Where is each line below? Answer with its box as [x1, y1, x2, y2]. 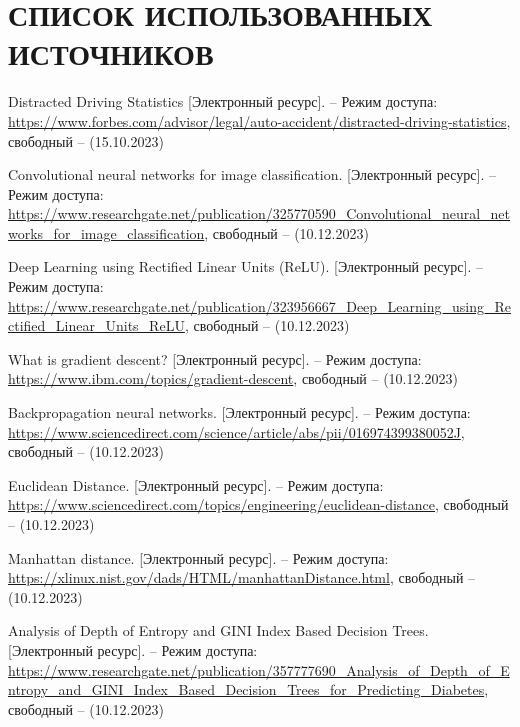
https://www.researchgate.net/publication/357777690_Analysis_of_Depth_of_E [8, 659, 510, 680]
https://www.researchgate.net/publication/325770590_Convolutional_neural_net [8, 203, 510, 224]
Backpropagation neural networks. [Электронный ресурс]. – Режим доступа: [8, 402, 471, 423]
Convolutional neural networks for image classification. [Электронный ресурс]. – [8, 164, 496, 185]
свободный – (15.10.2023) [8, 130, 164, 151]
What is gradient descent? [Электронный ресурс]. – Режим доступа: [8, 348, 422, 369]
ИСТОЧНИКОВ [8, 33, 214, 74]
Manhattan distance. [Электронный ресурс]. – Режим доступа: [8, 547, 389, 568]
